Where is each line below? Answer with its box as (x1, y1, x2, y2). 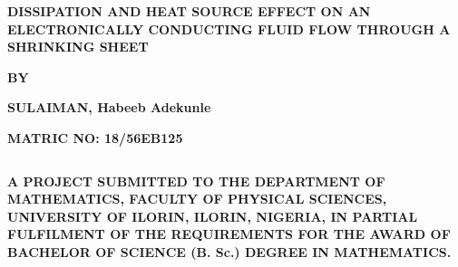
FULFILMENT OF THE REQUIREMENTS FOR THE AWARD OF (7, 224, 451, 243)
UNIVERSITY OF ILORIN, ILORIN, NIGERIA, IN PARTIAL (7, 206, 418, 225)
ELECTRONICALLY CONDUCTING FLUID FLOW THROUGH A (7, 19, 451, 38)
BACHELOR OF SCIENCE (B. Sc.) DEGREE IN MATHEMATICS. (7, 242, 452, 261)
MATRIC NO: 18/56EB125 (7, 128, 183, 147)
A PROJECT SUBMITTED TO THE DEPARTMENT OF (7, 171, 385, 190)
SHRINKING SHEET (7, 37, 149, 56)
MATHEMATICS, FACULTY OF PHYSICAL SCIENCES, (7, 189, 387, 208)
